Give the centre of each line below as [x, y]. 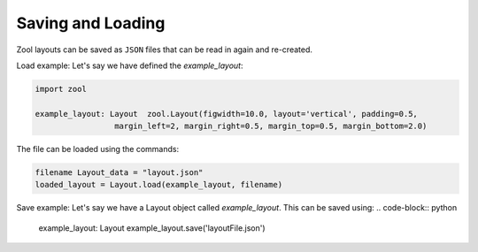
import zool [61, 89]
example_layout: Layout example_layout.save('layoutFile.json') [152, 228]
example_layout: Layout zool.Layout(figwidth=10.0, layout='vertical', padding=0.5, [226, 114]
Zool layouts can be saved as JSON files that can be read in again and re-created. [165, 50]
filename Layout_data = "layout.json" [119, 173]
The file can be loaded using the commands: [98, 149]
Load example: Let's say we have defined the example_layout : [130, 65]
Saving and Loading [91, 23]
